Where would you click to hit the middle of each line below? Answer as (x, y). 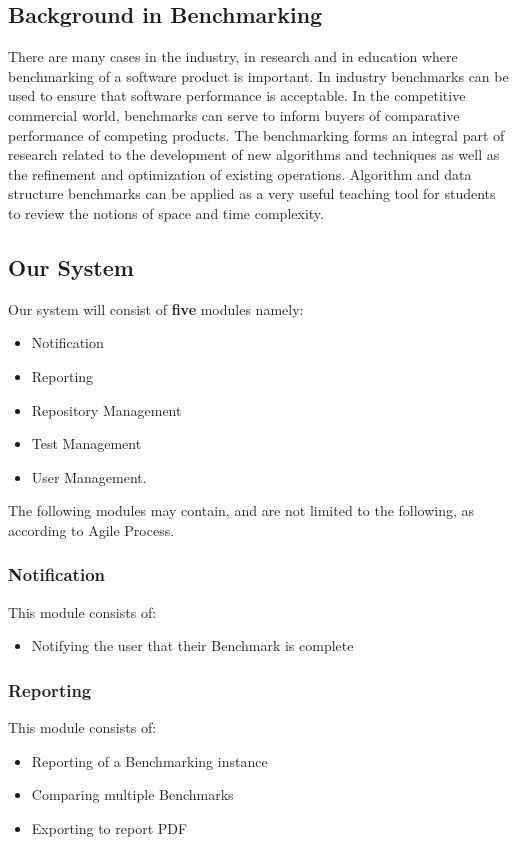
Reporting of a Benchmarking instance (149, 760)
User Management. (89, 476)
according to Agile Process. (91, 529)
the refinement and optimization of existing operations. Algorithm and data (240, 173)
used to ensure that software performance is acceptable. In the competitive (237, 95)
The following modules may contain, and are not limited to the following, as (241, 510)
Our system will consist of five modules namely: (156, 308)
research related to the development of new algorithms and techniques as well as (254, 154)
